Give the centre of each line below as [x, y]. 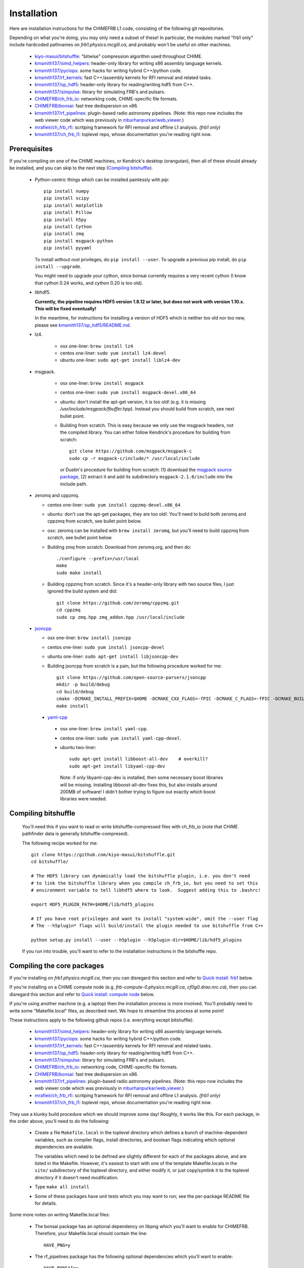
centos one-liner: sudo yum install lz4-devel [113, 353]
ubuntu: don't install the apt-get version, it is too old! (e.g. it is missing [133, 402]
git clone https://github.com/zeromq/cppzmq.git [118, 603]
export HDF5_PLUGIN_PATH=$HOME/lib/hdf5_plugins [92, 904]
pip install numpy [67, 191]
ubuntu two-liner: [78, 748]
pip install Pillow [68, 213]
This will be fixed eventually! [66, 308]
